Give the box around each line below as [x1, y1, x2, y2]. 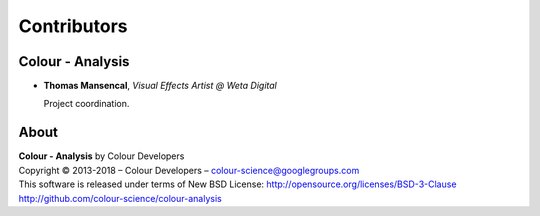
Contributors [18, 15, 129, 37]
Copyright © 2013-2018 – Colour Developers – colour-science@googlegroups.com [18, 164, 360, 176]
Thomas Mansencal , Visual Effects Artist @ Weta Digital [43, 80, 277, 92]
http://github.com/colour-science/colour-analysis [18, 192, 222, 204]
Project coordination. [43, 98, 130, 110]
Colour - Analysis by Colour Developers [18, 150, 185, 162]
